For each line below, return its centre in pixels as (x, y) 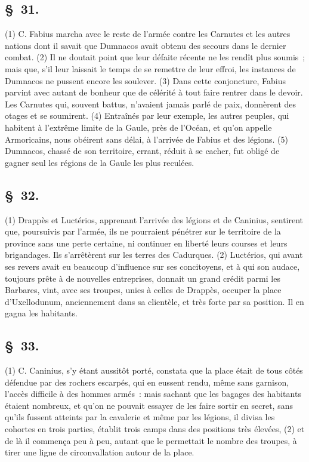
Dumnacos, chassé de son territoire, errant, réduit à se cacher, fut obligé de (142, 151)
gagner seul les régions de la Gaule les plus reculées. (100, 162)
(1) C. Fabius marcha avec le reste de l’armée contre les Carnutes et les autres (148, 34)
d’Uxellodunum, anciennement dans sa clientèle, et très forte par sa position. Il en (154, 301)
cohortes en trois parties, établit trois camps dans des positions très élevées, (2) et (155, 429)
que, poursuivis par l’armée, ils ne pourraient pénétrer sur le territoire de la (143, 231)
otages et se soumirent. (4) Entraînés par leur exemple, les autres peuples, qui (147, 115)
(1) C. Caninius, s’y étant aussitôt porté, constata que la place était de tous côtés (154, 370)
